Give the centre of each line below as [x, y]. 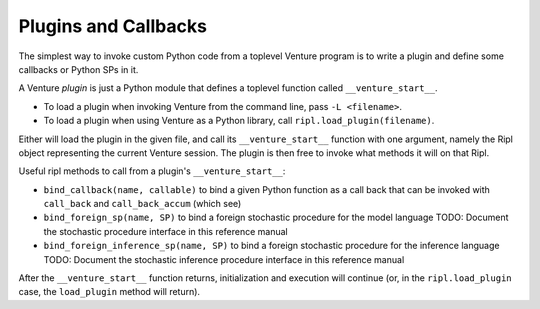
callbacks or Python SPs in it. [78, 69]
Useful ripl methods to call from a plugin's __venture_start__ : [152, 171]
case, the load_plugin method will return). [109, 292]
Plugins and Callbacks [112, 26]
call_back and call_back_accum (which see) [142, 204]
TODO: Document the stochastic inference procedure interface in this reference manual [224, 259]
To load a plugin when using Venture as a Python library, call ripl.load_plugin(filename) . [239, 121]
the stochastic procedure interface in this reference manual [166, 231]
